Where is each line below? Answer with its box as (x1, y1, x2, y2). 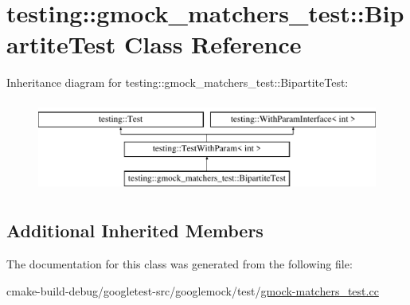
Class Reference (124, 28, 302, 61)
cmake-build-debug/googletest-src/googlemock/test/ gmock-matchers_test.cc (6, 282, 379, 299)
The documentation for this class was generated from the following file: (6, 256, 353, 272)
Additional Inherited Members (6, 218, 264, 243)
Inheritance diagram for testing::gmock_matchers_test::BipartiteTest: (6, 74, 349, 91)
